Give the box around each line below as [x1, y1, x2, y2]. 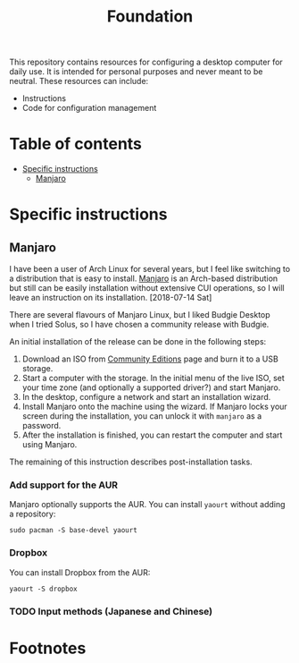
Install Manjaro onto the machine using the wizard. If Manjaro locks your [21, 401, 287, 412]
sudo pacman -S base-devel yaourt [9, 526, 138, 535]
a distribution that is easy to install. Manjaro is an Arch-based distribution [9, 273, 278, 284]
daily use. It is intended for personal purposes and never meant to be [9, 66, 263, 77]
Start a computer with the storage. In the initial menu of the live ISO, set [21, 373, 286, 384]
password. [21, 421, 62, 431]
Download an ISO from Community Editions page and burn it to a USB [21, 353, 278, 364]
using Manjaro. [21, 439, 78, 450]
